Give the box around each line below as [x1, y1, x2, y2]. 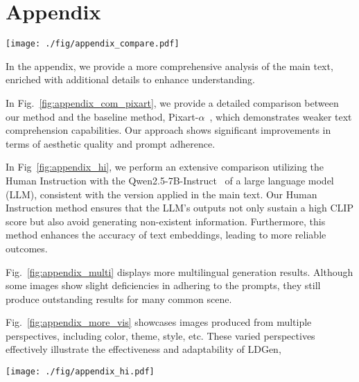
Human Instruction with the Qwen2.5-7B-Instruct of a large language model [6, 173, 334, 187]
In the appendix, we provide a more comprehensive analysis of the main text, [6, 58, 333, 73]
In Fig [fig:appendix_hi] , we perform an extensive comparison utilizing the [6, 159, 324, 174]
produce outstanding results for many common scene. [6, 291, 232, 306]
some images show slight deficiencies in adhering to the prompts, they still [6, 278, 321, 293]
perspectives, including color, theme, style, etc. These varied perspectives [6, 328, 315, 342]
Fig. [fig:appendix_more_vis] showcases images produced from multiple [6, 315, 312, 329]
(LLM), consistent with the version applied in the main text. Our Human [6, 186, 317, 201]
